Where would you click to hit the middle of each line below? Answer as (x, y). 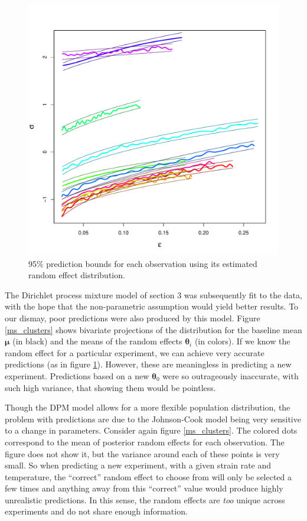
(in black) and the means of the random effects (97, 341)
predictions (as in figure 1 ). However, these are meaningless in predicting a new (148, 364)
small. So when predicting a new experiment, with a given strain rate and (138, 465)
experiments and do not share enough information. (96, 511)
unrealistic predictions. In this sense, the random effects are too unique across (145, 499)
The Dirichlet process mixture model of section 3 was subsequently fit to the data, (153, 294)
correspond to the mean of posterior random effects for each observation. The (145, 442)
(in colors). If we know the (242, 341)
